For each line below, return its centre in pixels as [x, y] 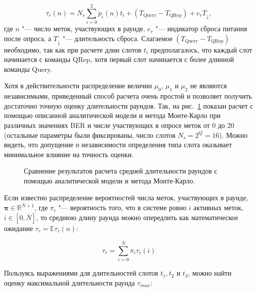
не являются [209, 86]
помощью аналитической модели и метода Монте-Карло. [109, 180]
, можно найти [210, 273]
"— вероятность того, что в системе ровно [122, 207]
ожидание [19, 228]
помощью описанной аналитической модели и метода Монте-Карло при [112, 115]
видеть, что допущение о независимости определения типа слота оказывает [118, 145]
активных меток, [218, 207]
